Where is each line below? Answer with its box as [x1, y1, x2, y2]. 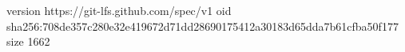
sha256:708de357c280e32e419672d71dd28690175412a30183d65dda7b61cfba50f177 [6, 17, 399, 34]
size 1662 [6, 33, 50, 50]
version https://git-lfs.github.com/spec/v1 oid [6, 2, 232, 18]
